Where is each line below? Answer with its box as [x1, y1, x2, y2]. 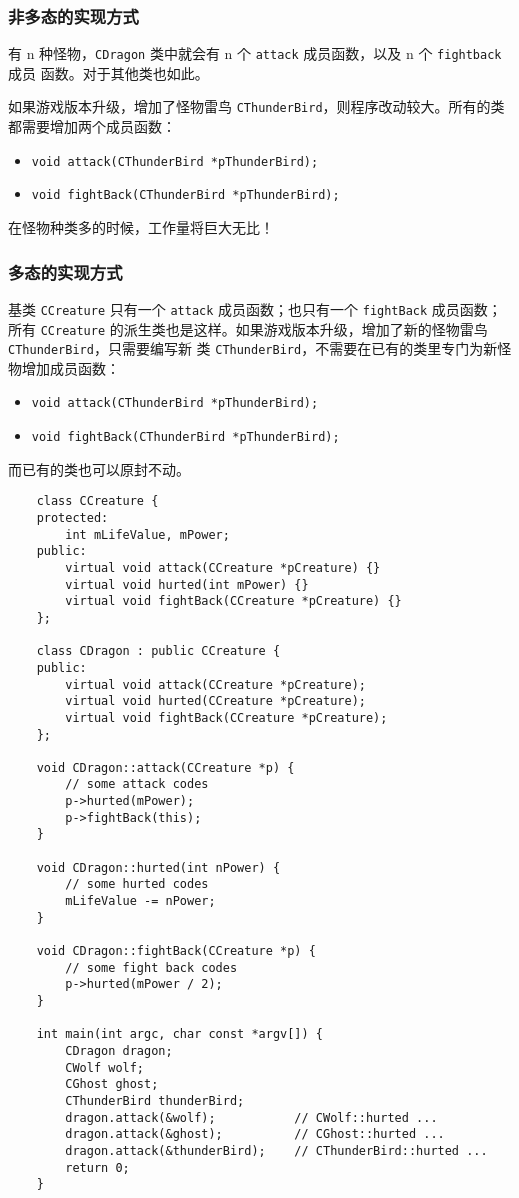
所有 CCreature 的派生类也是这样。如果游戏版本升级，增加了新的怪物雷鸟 [8, 318, 488, 339]
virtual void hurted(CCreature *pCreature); [65, 694, 366, 709]
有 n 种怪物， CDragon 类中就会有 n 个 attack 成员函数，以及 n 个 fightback [8, 43, 502, 64]
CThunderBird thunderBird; [65, 1093, 245, 1108]
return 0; [65, 1160, 130, 1175]
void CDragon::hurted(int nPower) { [36, 860, 281, 875]
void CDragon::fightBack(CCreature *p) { [36, 944, 316, 959]
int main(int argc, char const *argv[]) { [36, 1027, 323, 1042]
